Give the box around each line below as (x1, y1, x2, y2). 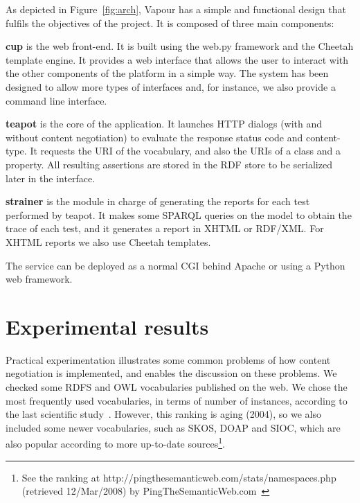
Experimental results (6, 312, 209, 340)
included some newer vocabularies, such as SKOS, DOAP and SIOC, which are (6, 420, 341, 434)
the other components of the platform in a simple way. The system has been (6, 66, 329, 80)
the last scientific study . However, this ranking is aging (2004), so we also (6, 407, 321, 421)
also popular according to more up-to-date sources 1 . (6, 434, 225, 451)
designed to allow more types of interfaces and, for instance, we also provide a (6, 79, 336, 94)
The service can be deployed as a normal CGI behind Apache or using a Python (6, 258, 345, 272)
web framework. (6, 272, 73, 286)
